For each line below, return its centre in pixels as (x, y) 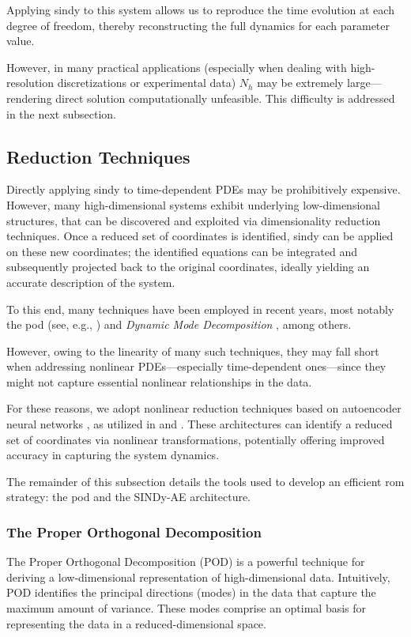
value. (21, 41)
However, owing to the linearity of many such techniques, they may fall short (193, 351)
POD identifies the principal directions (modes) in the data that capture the (191, 592)
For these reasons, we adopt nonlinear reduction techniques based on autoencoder (204, 408)
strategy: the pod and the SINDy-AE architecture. (129, 497)
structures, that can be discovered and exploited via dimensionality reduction (194, 220)
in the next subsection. (61, 113)
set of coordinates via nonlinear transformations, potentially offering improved (196, 439)
